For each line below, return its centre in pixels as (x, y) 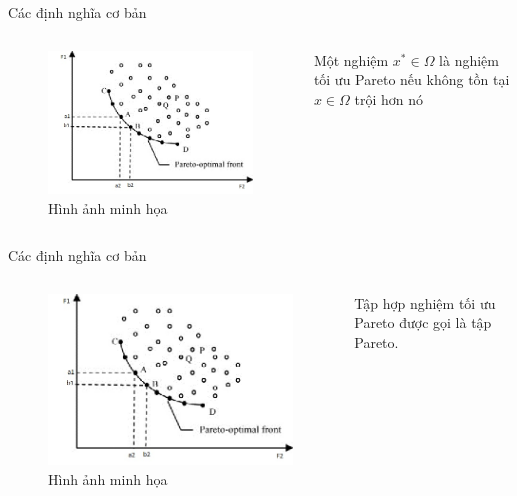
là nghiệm (469, 59)
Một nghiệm (351, 59)
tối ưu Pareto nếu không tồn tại (411, 79)
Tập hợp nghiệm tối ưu (425, 302)
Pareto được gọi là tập (423, 322)
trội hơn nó (388, 98)
